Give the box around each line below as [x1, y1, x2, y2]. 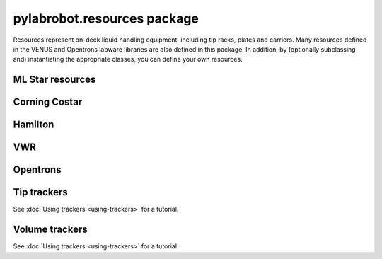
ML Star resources [13, 74, 96, 86]
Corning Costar [13, 96, 83, 108]
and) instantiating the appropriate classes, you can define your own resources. [13, 55, 243, 64]
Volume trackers [13, 224, 88, 236]
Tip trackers [13, 186, 68, 198]
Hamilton [13, 119, 54, 131]
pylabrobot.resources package [13, 11, 199, 26]
